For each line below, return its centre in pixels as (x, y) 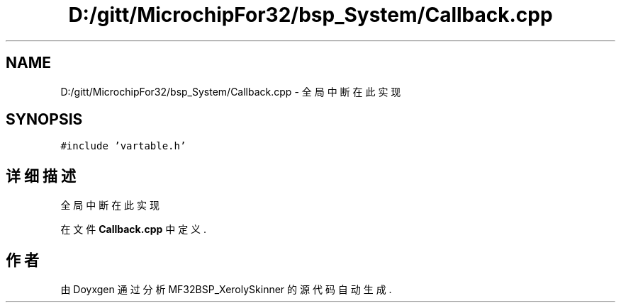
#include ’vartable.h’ (123, 146)
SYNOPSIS (44, 120)
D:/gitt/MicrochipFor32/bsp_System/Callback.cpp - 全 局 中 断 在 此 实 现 (231, 91)
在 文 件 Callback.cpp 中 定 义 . (134, 229)
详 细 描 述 (41, 176)
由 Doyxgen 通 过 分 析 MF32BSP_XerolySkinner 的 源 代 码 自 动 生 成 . (226, 290)
